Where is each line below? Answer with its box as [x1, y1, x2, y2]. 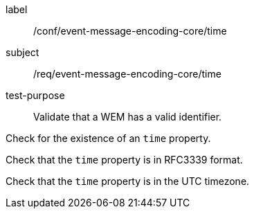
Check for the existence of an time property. [6, 132, 211, 144]
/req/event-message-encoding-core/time [33, 68, 221, 80]
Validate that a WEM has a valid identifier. [33, 111, 222, 123]
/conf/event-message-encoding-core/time [33, 25, 227, 37]
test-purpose [6, 89, 65, 101]
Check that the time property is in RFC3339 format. [6, 154, 243, 166]
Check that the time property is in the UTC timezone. [6, 175, 250, 187]
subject [6, 46, 39, 58]
